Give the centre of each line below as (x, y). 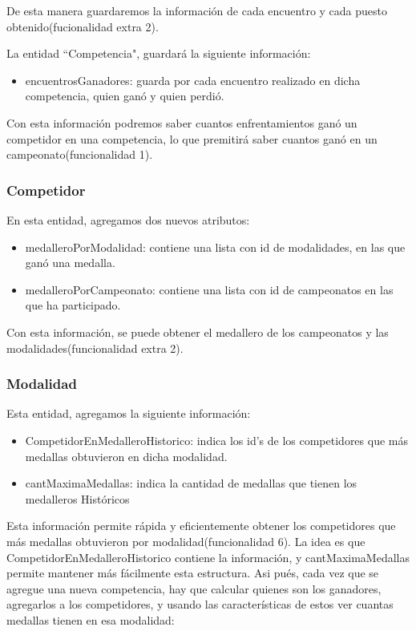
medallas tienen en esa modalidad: (91, 619)
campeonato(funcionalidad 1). (80, 154)
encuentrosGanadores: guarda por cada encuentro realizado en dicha (193, 80)
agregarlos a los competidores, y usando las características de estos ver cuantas (200, 604)
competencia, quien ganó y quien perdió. (125, 96)
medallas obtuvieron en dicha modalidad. (126, 456)
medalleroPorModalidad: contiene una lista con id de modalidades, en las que (215, 247)
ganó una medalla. (70, 263)
